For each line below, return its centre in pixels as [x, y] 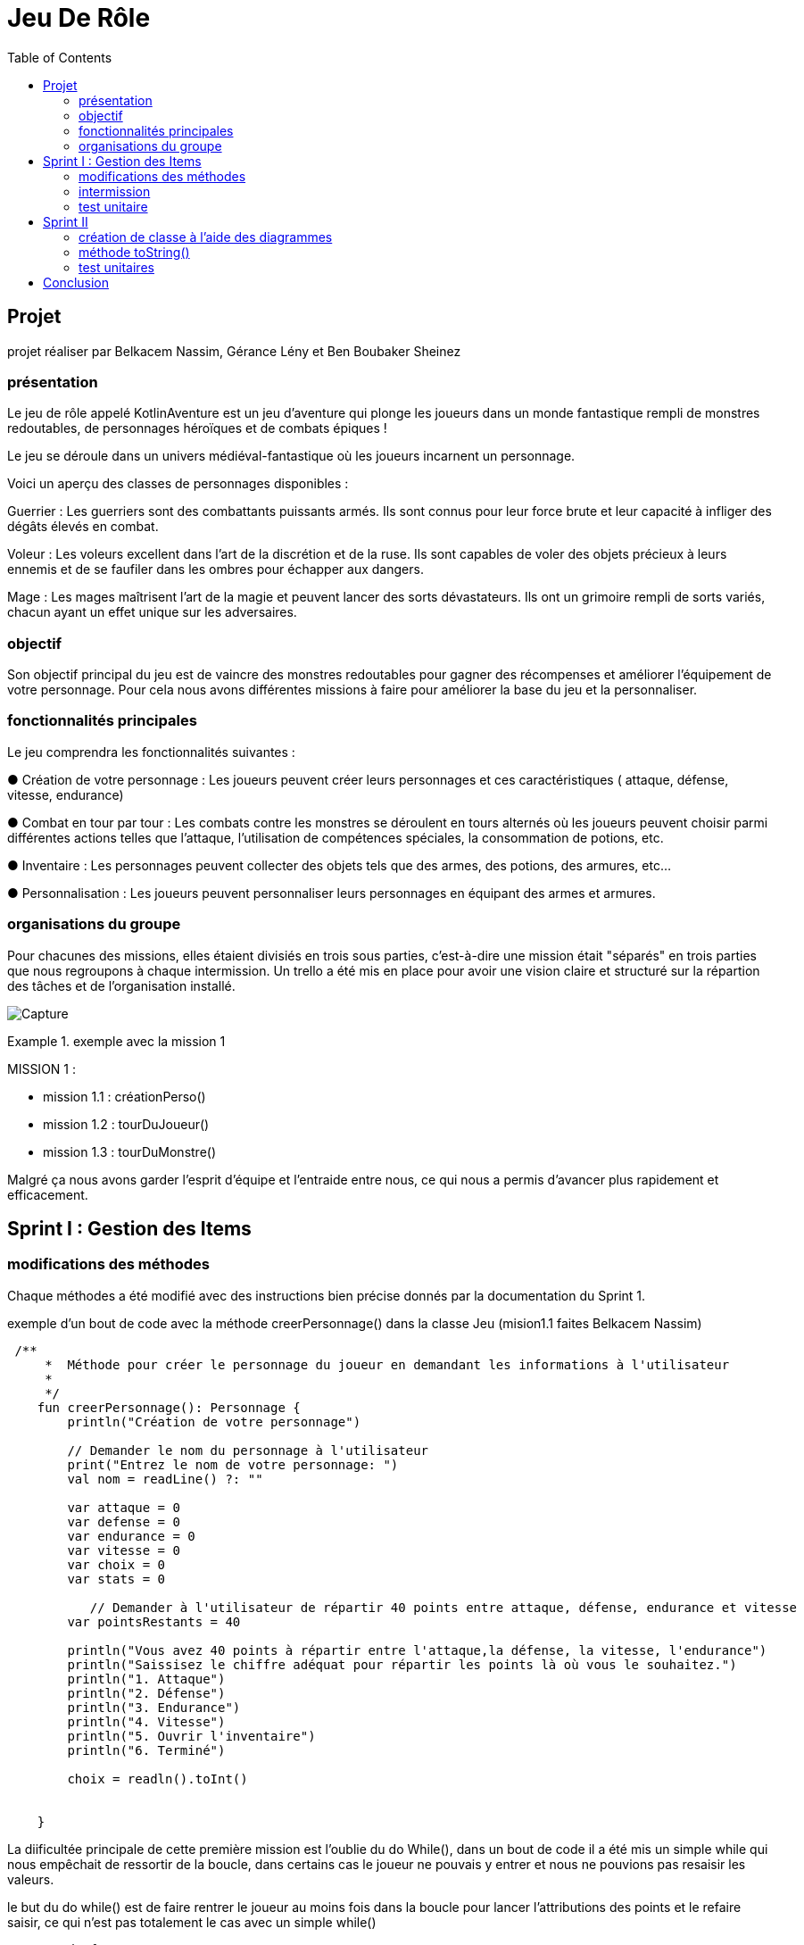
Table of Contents [60, 57]
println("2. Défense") [146, 1693]
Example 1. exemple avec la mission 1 [116, 1041]
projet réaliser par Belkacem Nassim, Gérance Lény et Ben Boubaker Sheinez [234, 351]
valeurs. [31, 1879]
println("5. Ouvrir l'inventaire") [191, 1736]
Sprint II [66, 221]
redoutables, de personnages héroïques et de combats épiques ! [197, 428]
